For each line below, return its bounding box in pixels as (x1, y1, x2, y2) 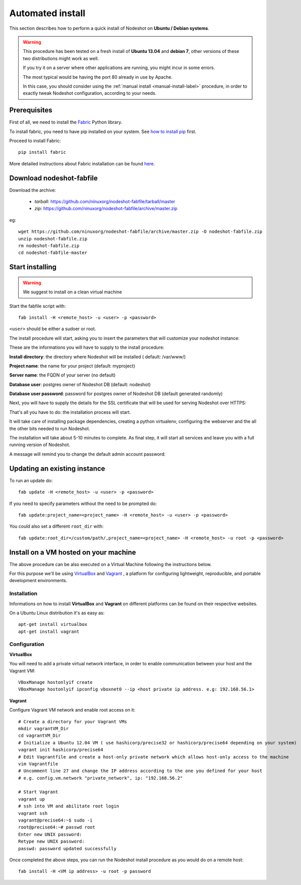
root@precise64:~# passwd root (18, 825, 96, 830)
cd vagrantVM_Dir (18, 733, 61, 738)
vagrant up (18, 796, 45, 802)
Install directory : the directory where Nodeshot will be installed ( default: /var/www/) (9, 353, 186, 360)
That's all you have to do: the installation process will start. (9, 409, 131, 415)
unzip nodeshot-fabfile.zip (18, 236, 88, 241)
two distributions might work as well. (23, 55, 99, 61)
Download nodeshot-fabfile (9, 174, 98, 182)
